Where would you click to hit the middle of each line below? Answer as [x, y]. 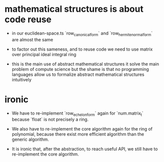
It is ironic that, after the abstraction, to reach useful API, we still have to [85, 149]
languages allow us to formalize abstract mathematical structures [78, 74]
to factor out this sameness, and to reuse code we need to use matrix [82, 49]
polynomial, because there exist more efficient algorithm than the [78, 134]
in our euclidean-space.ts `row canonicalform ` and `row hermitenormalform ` [82, 34]
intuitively [21, 79]
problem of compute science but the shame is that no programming [80, 69]
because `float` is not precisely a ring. [50, 120]
